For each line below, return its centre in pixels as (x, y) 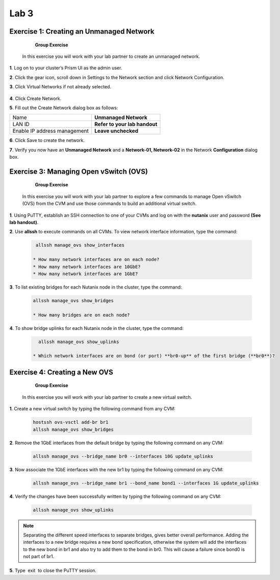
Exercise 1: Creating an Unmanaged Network (82, 31)
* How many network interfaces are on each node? (96, 260)
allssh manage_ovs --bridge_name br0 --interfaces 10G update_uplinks (123, 456)
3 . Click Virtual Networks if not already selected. (60, 87)
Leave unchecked (117, 131)
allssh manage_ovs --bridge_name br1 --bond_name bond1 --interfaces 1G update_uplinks (146, 483)
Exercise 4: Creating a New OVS (61, 372)
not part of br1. (39, 557)
